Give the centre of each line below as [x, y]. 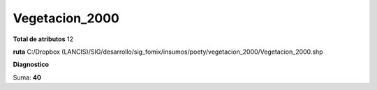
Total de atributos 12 [43, 39]
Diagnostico [31, 65]
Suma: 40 [27, 77]
